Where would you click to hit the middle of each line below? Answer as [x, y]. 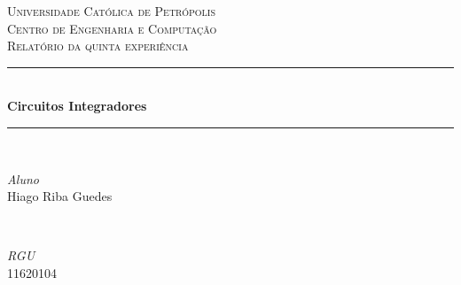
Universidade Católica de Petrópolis [111, 11]
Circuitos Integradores [77, 106]
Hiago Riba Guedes [60, 196]
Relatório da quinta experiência [98, 46]
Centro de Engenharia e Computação [112, 28]
